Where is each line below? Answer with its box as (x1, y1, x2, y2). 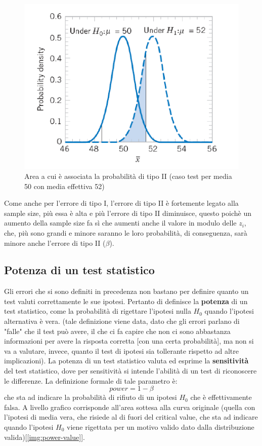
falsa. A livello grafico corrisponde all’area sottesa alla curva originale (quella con (4, 401, 255, 412)
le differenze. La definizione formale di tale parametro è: (4, 375, 178, 386)
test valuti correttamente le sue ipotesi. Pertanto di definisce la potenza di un (4, 295, 248, 306)
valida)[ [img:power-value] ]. (4, 431, 85, 442)
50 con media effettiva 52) (24, 180, 105, 191)
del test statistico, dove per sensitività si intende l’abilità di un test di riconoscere (4, 365, 257, 376)
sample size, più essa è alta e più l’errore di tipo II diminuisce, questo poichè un (4, 207, 251, 218)
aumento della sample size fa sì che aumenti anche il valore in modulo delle (4, 217, 237, 228)
